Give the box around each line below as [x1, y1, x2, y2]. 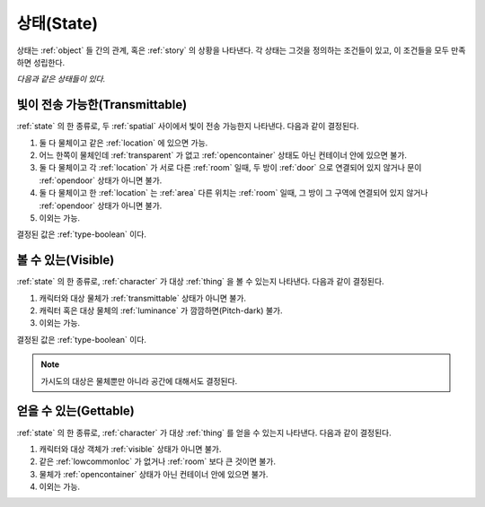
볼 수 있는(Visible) [16, 252, 115, 268]
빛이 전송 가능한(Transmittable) [16, 97, 188, 112]
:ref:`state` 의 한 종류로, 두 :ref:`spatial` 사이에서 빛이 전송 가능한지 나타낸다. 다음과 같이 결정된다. [16, 121, 359, 132]
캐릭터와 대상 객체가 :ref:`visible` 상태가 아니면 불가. [39, 443, 222, 454]
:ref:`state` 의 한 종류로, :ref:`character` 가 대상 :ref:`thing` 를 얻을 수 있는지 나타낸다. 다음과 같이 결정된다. [16, 427, 392, 438]
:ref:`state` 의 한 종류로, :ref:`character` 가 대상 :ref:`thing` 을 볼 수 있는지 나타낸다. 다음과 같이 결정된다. [16, 276, 385, 287]
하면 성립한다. [16, 57, 66, 67]
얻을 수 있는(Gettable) [16, 404, 135, 419]
